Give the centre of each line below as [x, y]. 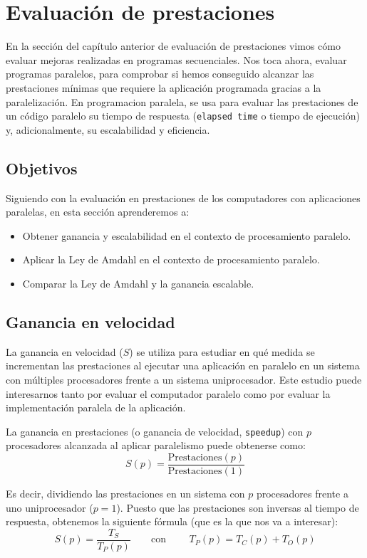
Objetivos [42, 168]
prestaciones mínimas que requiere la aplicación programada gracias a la [164, 87]
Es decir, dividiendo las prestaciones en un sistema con [125, 493]
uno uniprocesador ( [50, 507]
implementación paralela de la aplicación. [96, 407]
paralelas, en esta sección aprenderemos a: [98, 212]
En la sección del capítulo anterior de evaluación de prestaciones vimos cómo [173, 46]
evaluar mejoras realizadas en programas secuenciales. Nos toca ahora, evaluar [176, 59]
